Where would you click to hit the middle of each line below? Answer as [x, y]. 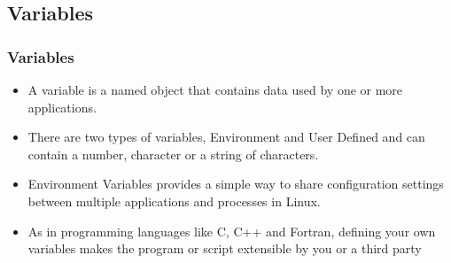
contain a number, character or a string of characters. [173, 154]
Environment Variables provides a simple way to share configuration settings [236, 184]
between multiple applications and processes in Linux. [174, 201]
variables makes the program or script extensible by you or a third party [225, 248]
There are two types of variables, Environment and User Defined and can [226, 137]
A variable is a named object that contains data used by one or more [215, 89]
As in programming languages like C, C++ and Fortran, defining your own [232, 231]
